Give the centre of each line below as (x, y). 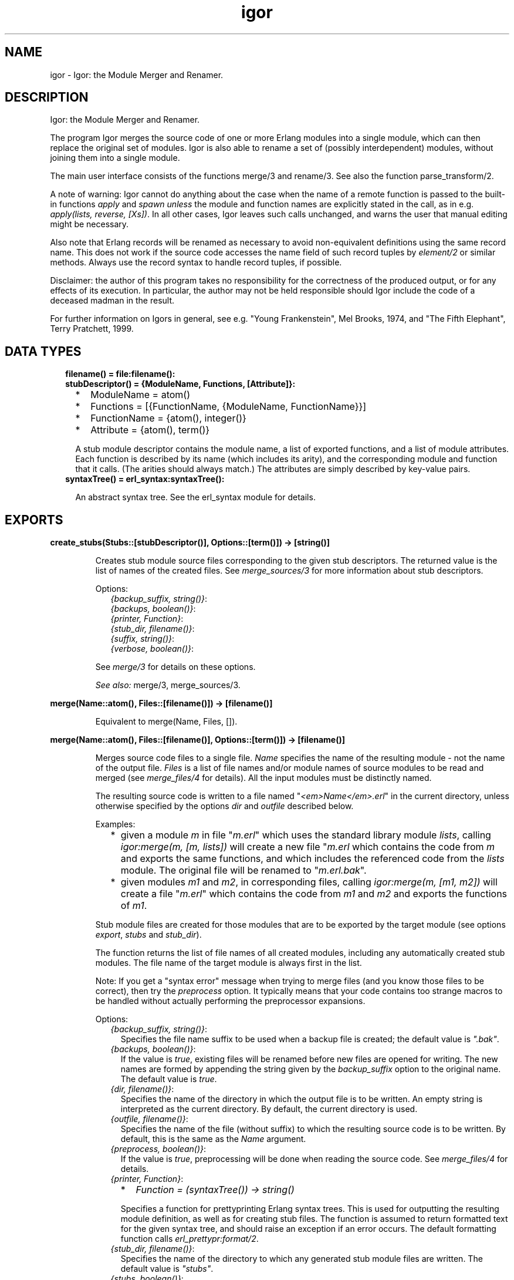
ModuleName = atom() (140, 395)
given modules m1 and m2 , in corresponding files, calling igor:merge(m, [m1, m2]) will (309, 882)
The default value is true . (169, 1079)
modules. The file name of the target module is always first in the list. (229, 963)
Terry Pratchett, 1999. (92, 329)
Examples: (115, 824)
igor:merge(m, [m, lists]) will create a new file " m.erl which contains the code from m (308, 847)
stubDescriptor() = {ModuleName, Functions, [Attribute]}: (180, 384)
